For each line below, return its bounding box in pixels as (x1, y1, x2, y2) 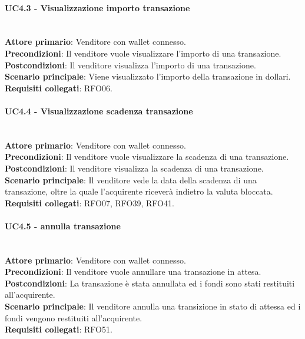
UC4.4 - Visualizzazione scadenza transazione (5, 104, 193, 117)
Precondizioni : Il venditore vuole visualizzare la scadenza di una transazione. (5, 150, 289, 163)
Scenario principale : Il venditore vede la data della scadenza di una (5, 173, 257, 186)
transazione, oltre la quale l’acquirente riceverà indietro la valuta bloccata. (5, 185, 273, 198)
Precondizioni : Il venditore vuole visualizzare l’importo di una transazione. (5, 47, 281, 59)
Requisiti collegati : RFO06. (5, 81, 112, 94)
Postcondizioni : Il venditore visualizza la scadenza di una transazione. (5, 162, 264, 174)
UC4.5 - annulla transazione (5, 219, 121, 232)
